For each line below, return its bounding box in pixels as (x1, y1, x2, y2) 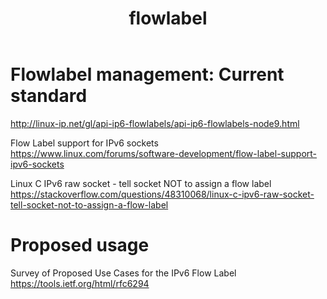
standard (10, 85, 88, 107)
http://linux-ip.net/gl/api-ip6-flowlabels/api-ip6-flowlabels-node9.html (10, 117, 300, 129)
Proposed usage (10, 234, 150, 257)
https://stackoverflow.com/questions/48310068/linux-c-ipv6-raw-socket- (10, 188, 315, 200)
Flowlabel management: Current (10, 63, 285, 86)
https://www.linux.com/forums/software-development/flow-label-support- (10, 147, 318, 159)
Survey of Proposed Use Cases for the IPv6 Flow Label (10, 267, 237, 279)
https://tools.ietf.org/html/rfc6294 (10, 277, 150, 289)
